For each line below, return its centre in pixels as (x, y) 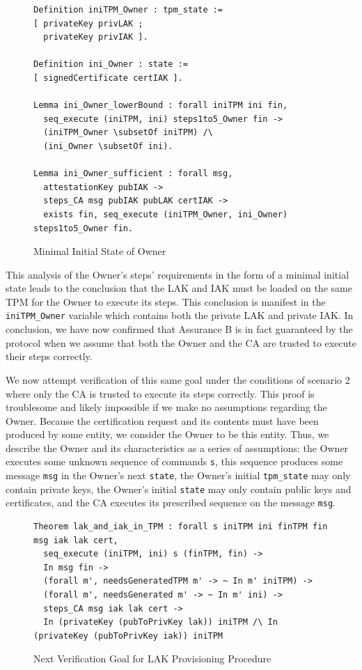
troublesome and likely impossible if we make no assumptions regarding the (166, 407)
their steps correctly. (49, 356)
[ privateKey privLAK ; (88, 23)
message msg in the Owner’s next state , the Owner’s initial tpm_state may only (178, 475)
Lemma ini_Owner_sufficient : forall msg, (133, 174)
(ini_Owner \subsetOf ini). (108, 146)
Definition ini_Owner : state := (111, 64)
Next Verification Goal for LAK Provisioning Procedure (152, 659)
